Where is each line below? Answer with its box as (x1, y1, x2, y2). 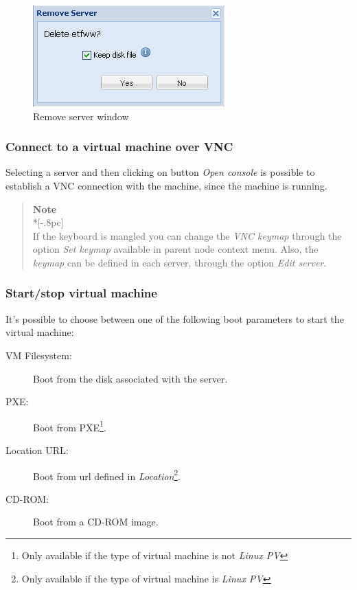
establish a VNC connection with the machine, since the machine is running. (5, 179, 327, 192)
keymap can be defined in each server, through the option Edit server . (32, 255, 327, 269)
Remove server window (33, 109, 129, 123)
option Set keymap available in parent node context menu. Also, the (32, 242, 319, 256)
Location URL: (5, 443, 69, 457)
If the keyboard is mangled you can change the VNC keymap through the (32, 228, 342, 242)
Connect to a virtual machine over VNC (5, 138, 233, 155)
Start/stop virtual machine (5, 284, 157, 302)
